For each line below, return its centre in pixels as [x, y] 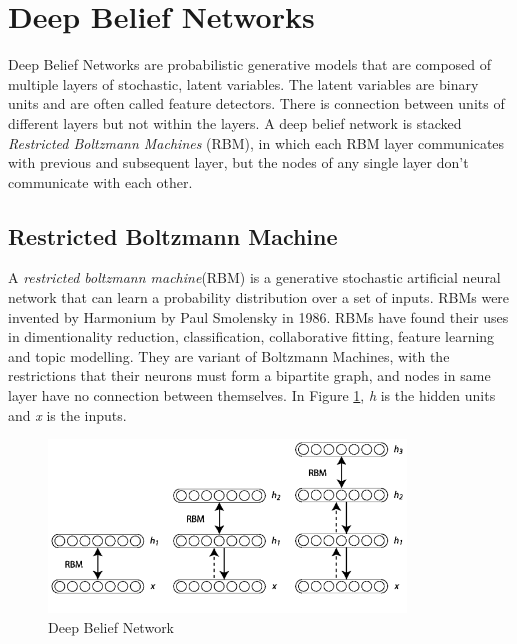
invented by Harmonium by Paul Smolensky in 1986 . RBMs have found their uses [258, 316]
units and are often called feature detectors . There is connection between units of [256, 103]
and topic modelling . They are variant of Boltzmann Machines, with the [229, 355]
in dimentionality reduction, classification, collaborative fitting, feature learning [251, 336]
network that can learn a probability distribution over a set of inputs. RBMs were [259, 297]
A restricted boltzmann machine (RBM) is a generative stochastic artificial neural [254, 277]
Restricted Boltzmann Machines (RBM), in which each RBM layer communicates [256, 142]
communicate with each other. [100, 181]
